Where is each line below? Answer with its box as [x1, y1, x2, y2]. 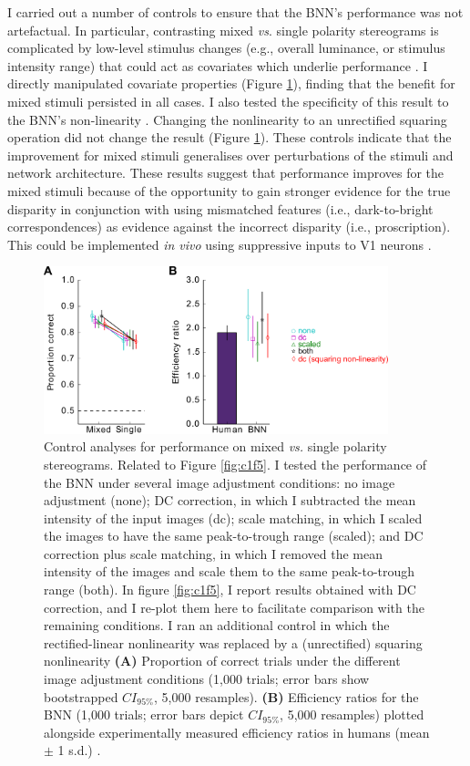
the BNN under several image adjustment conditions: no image [44, 472, 395, 492]
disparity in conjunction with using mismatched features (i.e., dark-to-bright [7, 199, 434, 218]
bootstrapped [44, 687, 118, 706]
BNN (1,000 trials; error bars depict [44, 705, 244, 724]
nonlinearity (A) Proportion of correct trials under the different [44, 651, 401, 670]
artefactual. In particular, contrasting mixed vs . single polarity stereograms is [7, 20, 439, 39]
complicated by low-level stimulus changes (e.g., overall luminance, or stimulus [7, 38, 445, 57]
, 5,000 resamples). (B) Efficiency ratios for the [154, 687, 419, 706]
